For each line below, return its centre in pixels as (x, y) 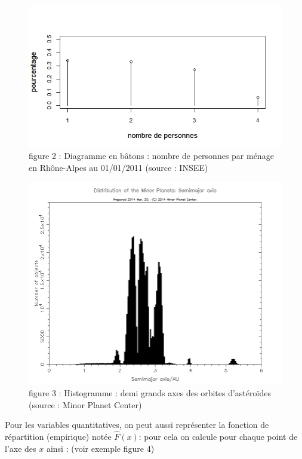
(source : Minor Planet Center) (85, 404)
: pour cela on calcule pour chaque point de (218, 437)
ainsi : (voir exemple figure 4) (100, 448)
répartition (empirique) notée (58, 437)
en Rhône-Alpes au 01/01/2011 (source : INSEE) (118, 167)
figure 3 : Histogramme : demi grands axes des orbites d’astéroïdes (150, 393)
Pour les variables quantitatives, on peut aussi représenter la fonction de (137, 425)
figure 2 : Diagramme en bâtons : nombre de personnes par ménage (151, 156)
